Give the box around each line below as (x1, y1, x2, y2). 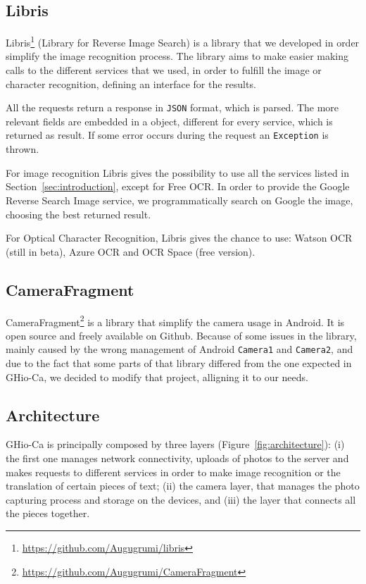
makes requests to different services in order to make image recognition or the (6, 464, 341, 479)
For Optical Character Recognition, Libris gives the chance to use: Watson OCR (6, 230, 353, 245)
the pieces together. (6, 506, 90, 521)
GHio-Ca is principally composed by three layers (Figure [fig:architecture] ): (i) (6, 437, 345, 452)
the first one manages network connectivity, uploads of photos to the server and (6, 450, 349, 465)
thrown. (6, 142, 39, 156)
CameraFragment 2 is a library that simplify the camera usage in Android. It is (6, 312, 345, 329)
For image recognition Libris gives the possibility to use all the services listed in (6, 165, 350, 180)
